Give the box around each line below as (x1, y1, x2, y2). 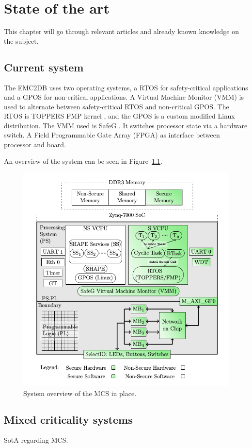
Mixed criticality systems (4, 412, 133, 427)
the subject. (4, 35, 39, 46)
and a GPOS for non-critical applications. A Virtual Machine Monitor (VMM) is (4, 92, 244, 102)
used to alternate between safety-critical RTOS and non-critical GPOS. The (4, 101, 229, 111)
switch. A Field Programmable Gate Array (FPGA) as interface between (4, 130, 220, 140)
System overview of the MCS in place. (23, 388, 137, 398)
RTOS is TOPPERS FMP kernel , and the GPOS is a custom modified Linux (4, 111, 235, 121)
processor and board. (4, 139, 66, 150)
